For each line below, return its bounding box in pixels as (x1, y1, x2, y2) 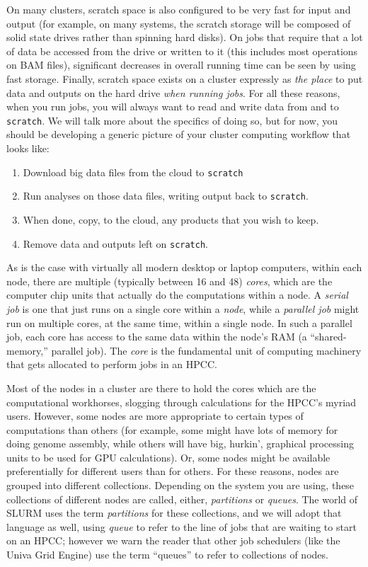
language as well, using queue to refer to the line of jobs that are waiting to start (6, 519, 357, 534)
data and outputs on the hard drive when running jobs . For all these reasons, (6, 85, 340, 100)
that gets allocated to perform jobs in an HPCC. (6, 357, 217, 372)
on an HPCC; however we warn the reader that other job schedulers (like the (6, 533, 340, 548)
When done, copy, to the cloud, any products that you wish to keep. (23, 212, 319, 227)
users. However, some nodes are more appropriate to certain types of (6, 408, 304, 423)
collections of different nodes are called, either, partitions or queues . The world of (6, 491, 358, 506)
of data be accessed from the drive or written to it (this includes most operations (6, 43, 358, 58)
